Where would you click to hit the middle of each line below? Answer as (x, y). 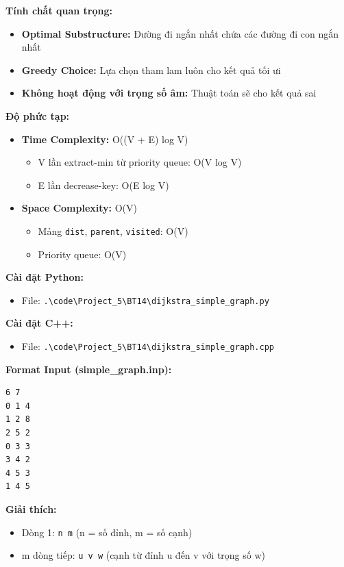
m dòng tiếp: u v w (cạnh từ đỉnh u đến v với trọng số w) (144, 555)
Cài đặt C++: (39, 323)
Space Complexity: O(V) (79, 208)
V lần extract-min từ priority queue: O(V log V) (140, 162)
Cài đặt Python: (45, 277)
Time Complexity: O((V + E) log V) (105, 139)
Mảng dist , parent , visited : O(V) (113, 230)
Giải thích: (31, 509)
